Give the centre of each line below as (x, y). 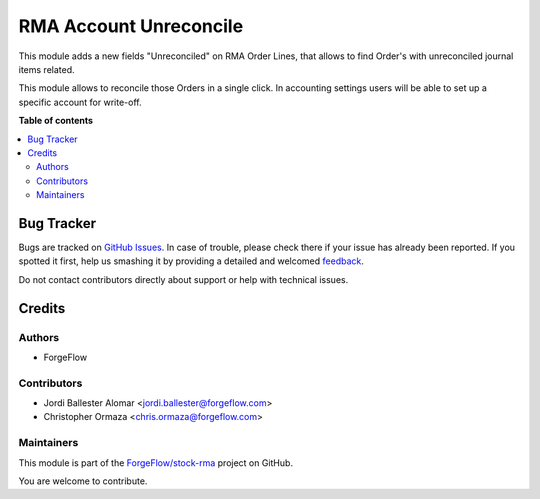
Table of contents (56, 121)
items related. (46, 69)
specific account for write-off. (80, 102)
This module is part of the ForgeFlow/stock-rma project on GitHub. (156, 462)
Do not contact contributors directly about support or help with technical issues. (183, 279)
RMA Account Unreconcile (131, 26)
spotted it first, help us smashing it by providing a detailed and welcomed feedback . (191, 261)
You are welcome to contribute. (83, 481)
